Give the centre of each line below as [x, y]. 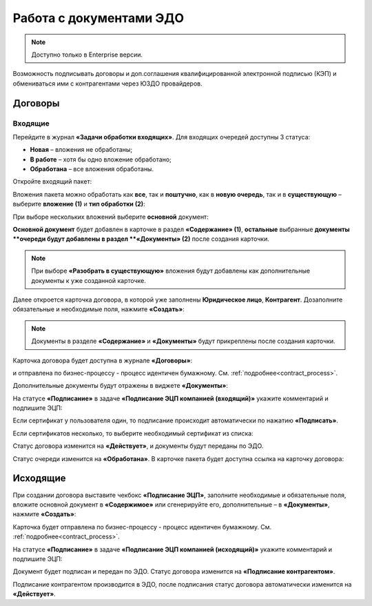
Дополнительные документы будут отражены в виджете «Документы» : [121, 386]
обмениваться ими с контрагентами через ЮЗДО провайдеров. [107, 84]
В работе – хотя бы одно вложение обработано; [101, 159]
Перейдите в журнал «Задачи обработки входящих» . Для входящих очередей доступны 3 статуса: [162, 137]
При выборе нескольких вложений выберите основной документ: [111, 217]
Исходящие [39, 479]
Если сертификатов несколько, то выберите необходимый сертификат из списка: [133, 433]
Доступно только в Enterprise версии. [87, 55]
